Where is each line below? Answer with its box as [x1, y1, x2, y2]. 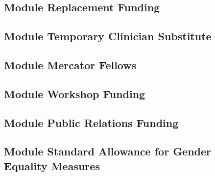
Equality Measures [4, 158, 100, 173]
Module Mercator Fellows [4, 57, 137, 72]
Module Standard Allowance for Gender [4, 144, 212, 159]
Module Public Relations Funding [4, 115, 179, 130]
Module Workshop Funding [4, 86, 145, 101]
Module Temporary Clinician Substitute [4, 28, 212, 44]
